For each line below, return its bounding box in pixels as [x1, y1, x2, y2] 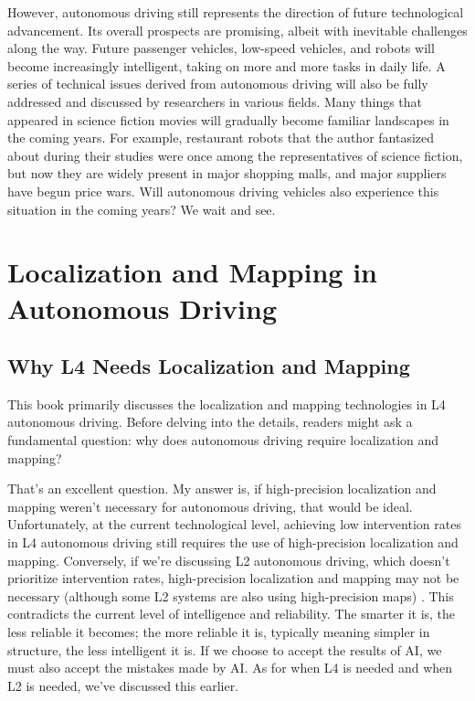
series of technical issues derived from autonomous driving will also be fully [7, 74, 428, 93]
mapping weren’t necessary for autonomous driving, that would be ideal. [7, 496, 413, 515]
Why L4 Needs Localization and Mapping [7, 352, 410, 380]
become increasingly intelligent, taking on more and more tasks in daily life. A [7, 56, 446, 75]
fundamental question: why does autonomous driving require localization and [7, 430, 439, 450]
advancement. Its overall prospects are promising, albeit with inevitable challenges [7, 20, 468, 39]
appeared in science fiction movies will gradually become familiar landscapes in [7, 110, 449, 129]
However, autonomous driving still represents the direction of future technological [7, 3, 464, 21]
